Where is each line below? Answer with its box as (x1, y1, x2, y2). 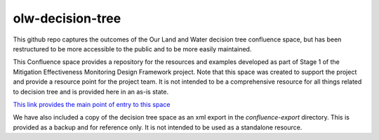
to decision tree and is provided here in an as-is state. (13, 87, 168, 96)
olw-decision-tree (13, 11, 121, 26)
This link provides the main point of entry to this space (13, 100, 171, 108)
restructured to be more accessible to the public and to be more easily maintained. (13, 44, 252, 53)
